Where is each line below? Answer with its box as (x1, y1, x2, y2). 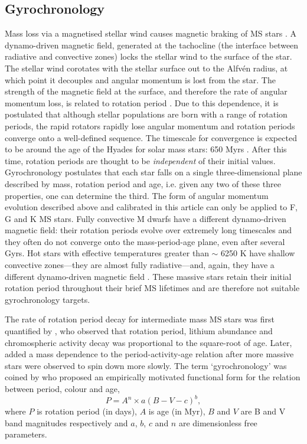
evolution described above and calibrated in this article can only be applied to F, (5, 201, 298, 213)
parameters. (5, 428, 47, 440)
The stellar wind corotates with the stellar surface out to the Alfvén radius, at (5, 61, 288, 74)
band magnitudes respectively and (5, 416, 128, 429)
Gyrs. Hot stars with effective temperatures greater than (5, 247, 209, 259)
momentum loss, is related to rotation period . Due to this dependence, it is (5, 96, 279, 109)
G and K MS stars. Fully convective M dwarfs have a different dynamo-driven (5, 212, 286, 224)
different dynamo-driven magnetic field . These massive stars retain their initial (5, 270, 292, 282)
